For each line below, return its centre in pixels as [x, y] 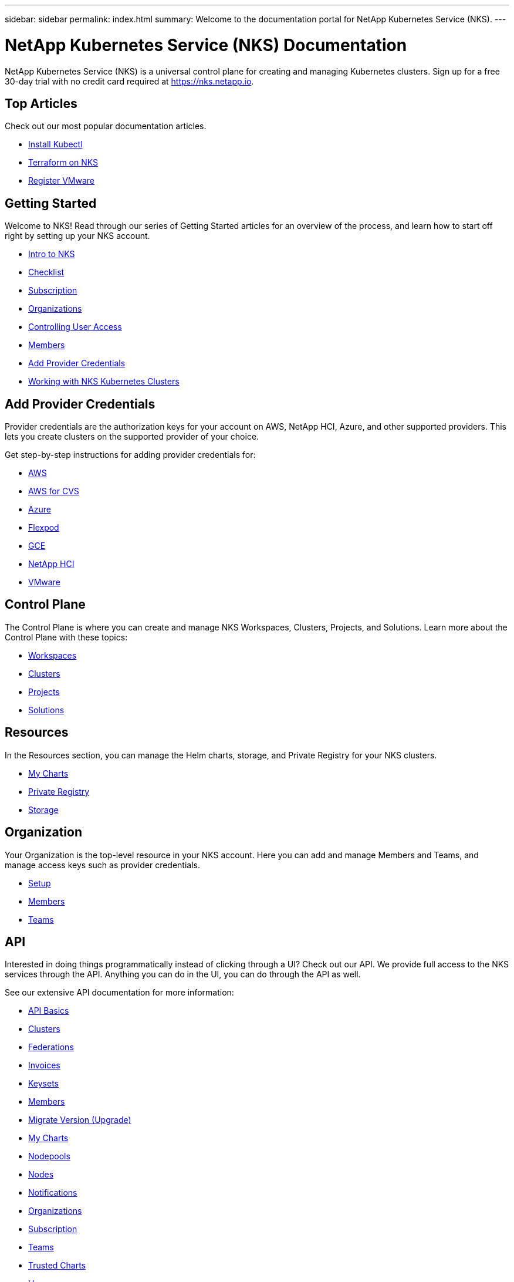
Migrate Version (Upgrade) [80, 1120]
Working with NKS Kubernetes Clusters [104, 382]
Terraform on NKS [63, 163]
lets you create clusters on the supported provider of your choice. [132, 437]
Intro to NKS [52, 254]
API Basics [49, 1011]
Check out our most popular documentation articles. [106, 126]
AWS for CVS [54, 491]
